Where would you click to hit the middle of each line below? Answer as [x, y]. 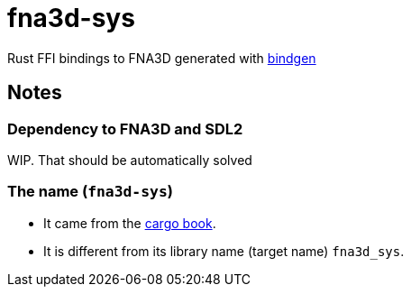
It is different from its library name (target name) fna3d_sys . [224, 251]
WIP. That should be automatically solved [130, 160]
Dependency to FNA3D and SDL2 [125, 129]
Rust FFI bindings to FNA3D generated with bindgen [162, 58]
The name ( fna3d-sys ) [90, 192]
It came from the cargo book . [130, 223]
